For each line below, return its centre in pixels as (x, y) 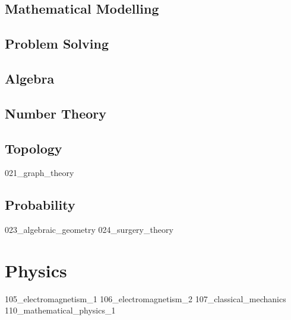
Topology (34, 148)
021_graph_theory (39, 173)
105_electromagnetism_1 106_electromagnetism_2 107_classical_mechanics (145, 298)
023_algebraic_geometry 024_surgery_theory (89, 230)
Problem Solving (57, 44)
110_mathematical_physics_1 (60, 310)
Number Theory (56, 113)
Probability (40, 205)
